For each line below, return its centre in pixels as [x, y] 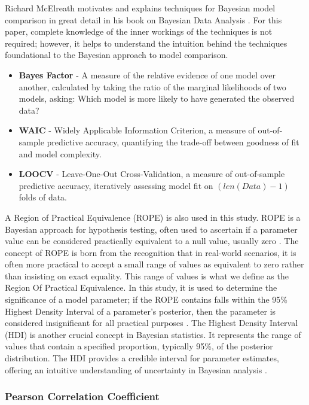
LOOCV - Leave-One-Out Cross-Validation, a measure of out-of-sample [152, 174]
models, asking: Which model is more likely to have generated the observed [157, 98]
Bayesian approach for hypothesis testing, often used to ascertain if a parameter [151, 229]
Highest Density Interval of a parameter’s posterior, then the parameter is [140, 311]
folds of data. [43, 197]
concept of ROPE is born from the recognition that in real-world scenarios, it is [151, 252]
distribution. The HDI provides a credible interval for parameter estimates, [142, 358]
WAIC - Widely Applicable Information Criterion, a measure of [137, 130]
